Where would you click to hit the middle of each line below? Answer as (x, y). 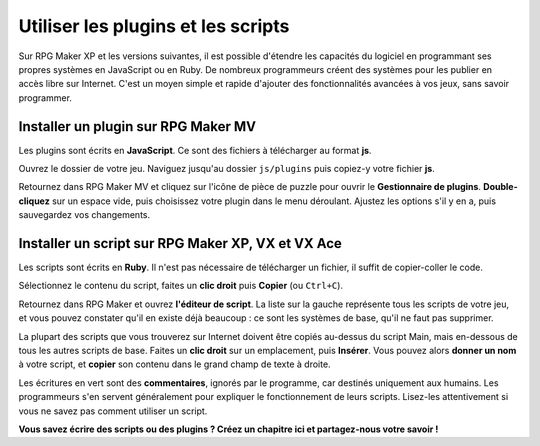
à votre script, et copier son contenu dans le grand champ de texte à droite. (174, 364)
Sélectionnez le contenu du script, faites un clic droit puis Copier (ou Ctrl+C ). (181, 286)
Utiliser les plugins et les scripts (154, 26)
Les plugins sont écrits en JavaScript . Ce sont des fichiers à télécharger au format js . (195, 150)
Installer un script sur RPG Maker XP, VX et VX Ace (180, 243)
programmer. (45, 97)
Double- (501, 187)
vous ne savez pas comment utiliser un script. (113, 411)
